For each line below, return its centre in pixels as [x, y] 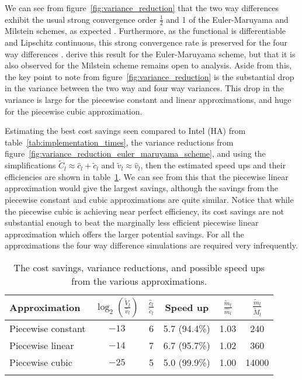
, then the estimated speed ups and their [213, 165]
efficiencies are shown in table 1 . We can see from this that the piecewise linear [147, 176]
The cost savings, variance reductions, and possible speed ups [139, 267]
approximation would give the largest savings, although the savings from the [141, 188]
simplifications [30, 165]
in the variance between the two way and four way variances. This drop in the [144, 88]
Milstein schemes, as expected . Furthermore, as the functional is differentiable [145, 31]
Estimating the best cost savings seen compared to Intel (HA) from [125, 131]
